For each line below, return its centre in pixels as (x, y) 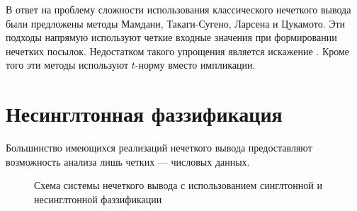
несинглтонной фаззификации (98, 199)
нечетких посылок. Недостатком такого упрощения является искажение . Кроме (178, 51)
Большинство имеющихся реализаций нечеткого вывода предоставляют (159, 148)
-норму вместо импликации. (195, 65)
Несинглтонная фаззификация (144, 114)
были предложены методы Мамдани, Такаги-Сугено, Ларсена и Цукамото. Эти (176, 23)
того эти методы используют (67, 65)
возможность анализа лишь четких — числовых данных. (128, 161)
